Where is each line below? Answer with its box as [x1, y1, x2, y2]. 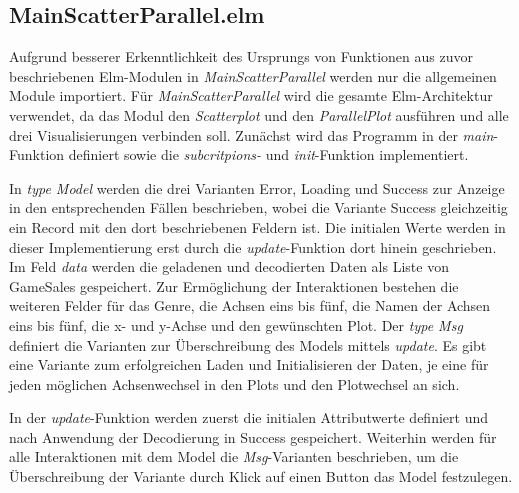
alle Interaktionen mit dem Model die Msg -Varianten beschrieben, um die [9, 446, 459, 467]
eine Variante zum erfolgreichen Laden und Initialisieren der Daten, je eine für [9, 354, 489, 375]
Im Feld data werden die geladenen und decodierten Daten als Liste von [9, 256, 449, 277]
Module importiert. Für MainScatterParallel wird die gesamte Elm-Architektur [9, 85, 493, 106]
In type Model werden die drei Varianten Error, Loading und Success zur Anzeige [9, 177, 505, 198]
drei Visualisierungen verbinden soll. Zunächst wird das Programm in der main [9, 124, 494, 145]
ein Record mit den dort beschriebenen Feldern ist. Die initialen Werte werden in [9, 216, 506, 237]
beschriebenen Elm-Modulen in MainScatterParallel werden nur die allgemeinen [9, 65, 497, 86]
